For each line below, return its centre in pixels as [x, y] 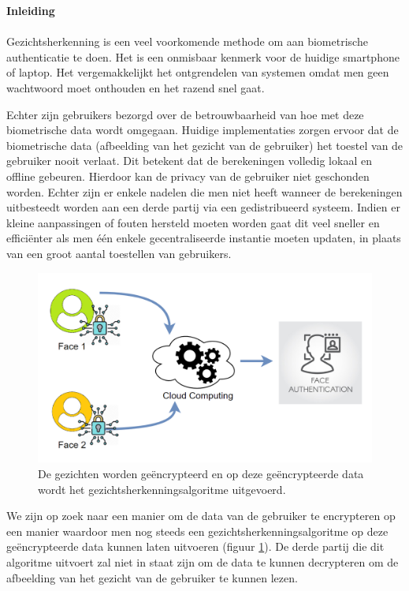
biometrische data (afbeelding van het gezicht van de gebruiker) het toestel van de [205, 145]
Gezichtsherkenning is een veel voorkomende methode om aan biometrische [187, 41]
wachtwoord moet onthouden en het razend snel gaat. [136, 87]
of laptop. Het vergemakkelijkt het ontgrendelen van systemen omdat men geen [198, 72]
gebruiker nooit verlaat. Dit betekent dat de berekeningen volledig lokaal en [189, 161]
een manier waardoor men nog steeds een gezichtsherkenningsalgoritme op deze [197, 531]
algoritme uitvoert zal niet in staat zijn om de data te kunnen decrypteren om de [203, 562]
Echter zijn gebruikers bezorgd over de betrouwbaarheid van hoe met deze [185, 114]
